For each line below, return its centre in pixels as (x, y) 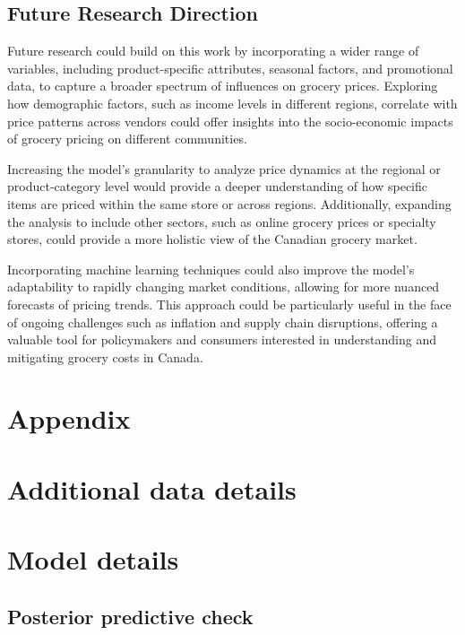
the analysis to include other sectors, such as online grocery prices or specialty (222, 221)
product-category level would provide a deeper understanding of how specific (217, 186)
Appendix (69, 418)
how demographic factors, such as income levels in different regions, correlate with (232, 103)
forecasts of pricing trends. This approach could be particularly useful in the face (229, 304)
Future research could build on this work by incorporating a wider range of (213, 51)
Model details (93, 559)
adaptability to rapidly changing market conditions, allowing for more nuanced (224, 287)
